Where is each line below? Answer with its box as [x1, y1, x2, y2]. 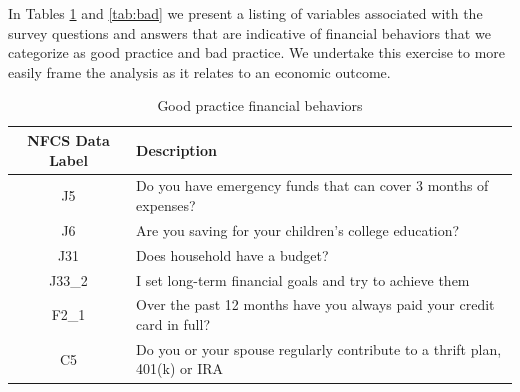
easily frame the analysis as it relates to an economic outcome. [8, 61, 391, 82]
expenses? [136, 195, 196, 215]
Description [136, 139, 218, 160]
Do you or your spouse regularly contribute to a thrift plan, [136, 338, 502, 359]
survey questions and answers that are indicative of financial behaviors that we [8, 22, 491, 43]
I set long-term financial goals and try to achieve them [136, 269, 470, 290]
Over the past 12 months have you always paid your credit [136, 294, 495, 315]
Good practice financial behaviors [157, 95, 363, 116]
